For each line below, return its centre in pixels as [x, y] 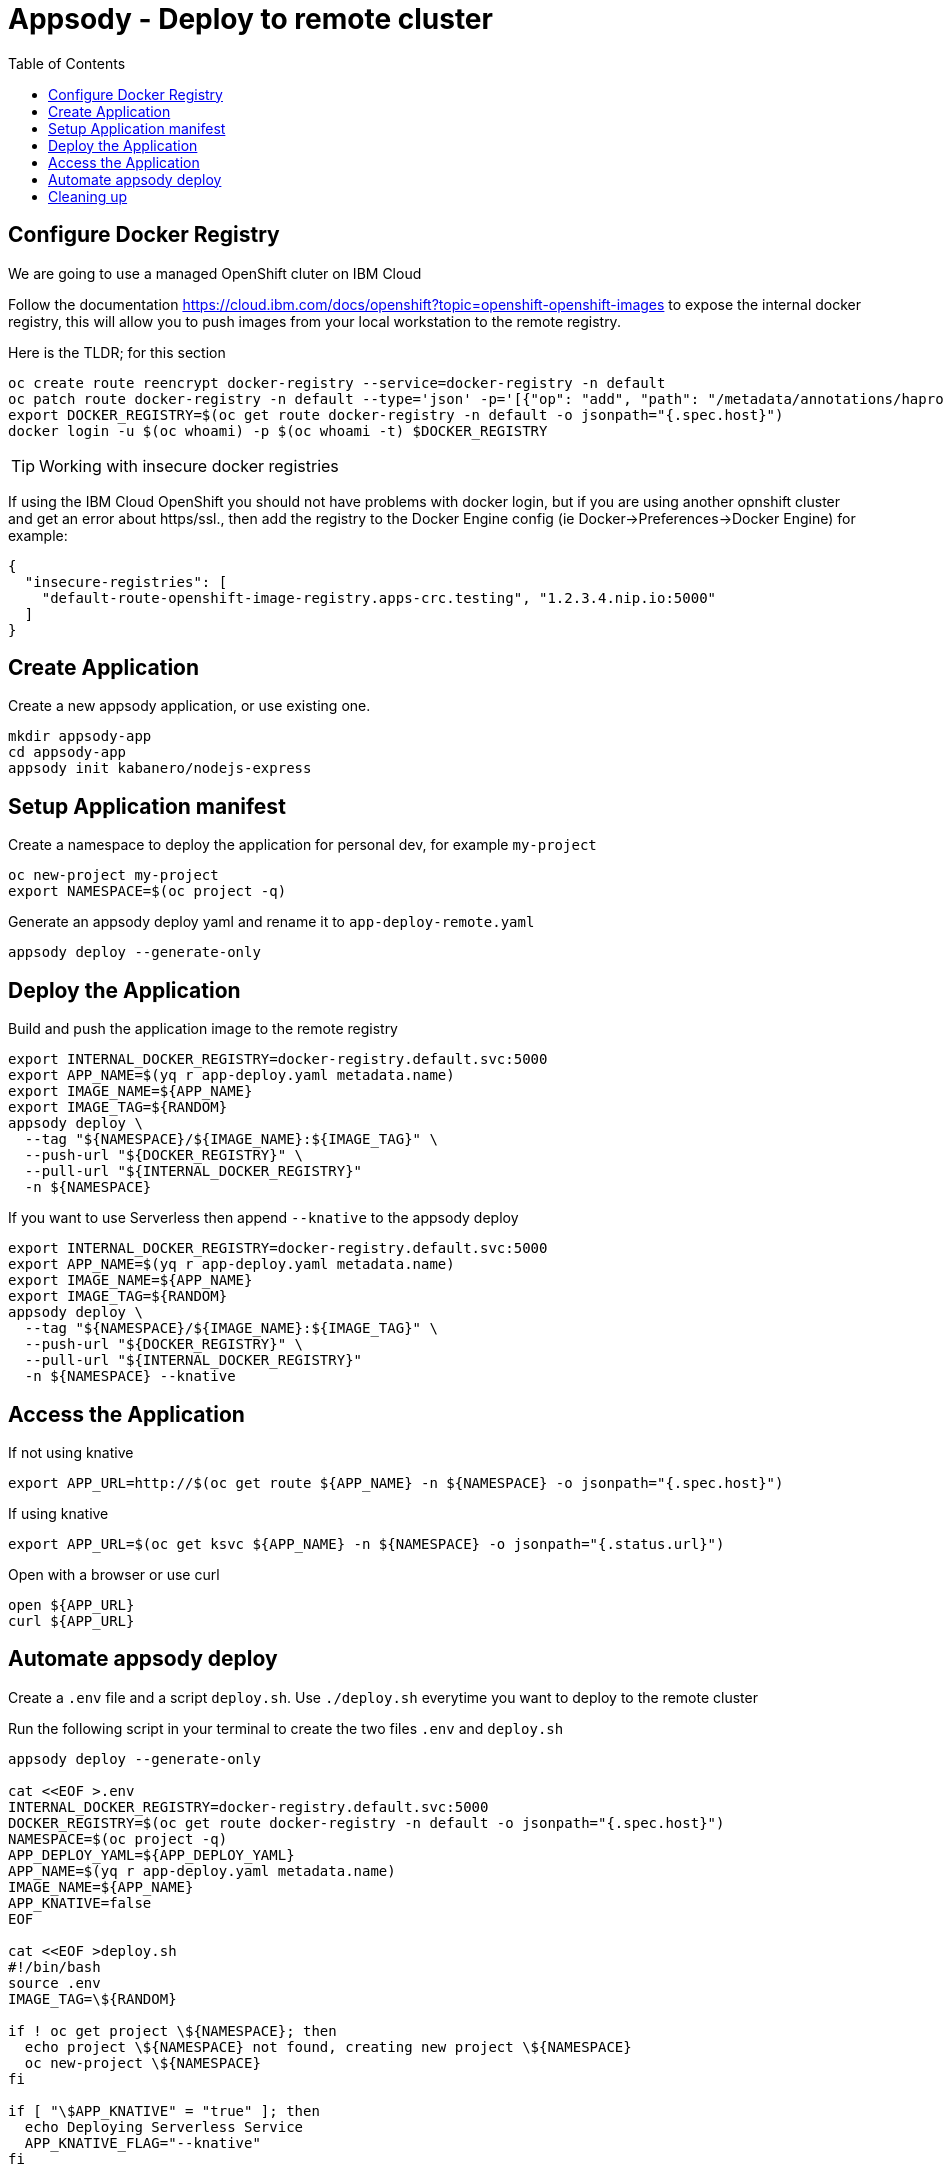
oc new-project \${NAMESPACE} [142, 2062]
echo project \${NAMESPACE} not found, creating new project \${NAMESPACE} [328, 2046]
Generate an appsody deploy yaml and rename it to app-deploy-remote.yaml [271, 922]
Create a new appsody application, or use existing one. [189, 706]
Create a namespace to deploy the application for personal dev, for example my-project [302, 845]
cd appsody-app [67, 752]
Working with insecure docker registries [189, 465]
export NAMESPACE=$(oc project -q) [147, 891]
